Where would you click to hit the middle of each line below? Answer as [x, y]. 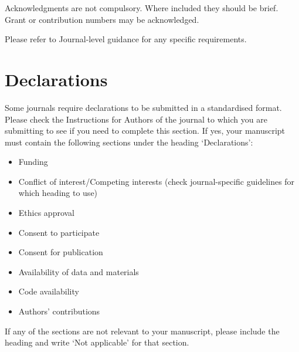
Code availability [49, 291]
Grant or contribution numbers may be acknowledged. [102, 19]
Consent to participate [59, 232]
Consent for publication [61, 252]
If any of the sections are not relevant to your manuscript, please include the [142, 331]
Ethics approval [47, 213]
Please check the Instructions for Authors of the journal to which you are [136, 119]
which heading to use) [58, 193]
